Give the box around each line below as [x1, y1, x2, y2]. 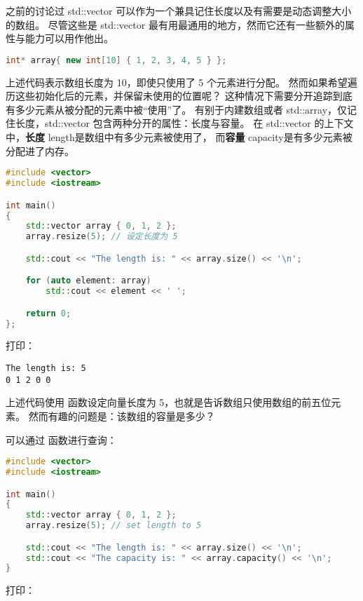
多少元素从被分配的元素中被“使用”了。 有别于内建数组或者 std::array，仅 [15, 102, 348, 116]
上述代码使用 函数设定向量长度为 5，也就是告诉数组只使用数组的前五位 [6, 395, 331, 410]
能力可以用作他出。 [25, 31, 114, 46]
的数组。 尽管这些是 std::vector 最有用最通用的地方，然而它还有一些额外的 [6, 17, 345, 32]
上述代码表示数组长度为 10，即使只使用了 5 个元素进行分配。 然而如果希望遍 [6, 74, 357, 89]
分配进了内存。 [6, 143, 74, 158]
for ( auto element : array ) [25, 276, 151, 286]
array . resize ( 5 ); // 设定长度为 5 [25, 231, 178, 242]
